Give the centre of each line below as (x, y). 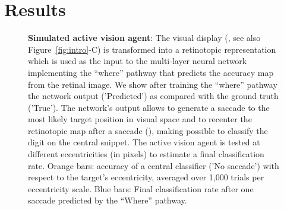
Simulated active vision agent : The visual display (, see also (144, 38)
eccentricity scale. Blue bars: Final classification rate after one (141, 188)
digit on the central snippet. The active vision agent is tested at (144, 142)
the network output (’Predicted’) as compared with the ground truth (153, 96)
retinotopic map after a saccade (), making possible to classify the (148, 130)
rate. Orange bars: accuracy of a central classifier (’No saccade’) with (154, 165)
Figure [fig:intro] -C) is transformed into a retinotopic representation (152, 49)
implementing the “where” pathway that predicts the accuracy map (151, 72)
